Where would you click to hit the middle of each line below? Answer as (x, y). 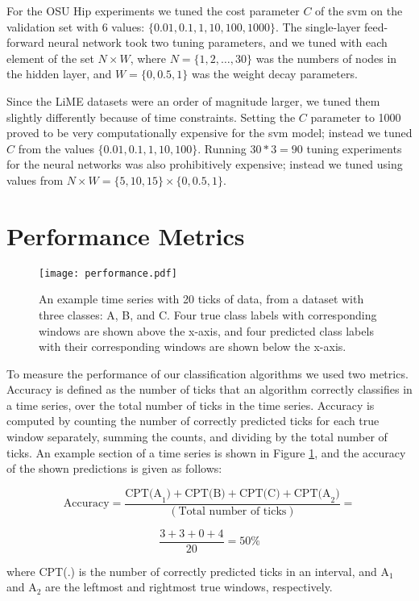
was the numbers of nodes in (326, 58)
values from (35, 179)
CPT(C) (259, 493)
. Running (222, 148)
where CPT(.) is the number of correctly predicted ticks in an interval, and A (198, 571)
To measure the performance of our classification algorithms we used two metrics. (207, 373)
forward (25, 42)
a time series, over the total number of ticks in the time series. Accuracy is (191, 405)
